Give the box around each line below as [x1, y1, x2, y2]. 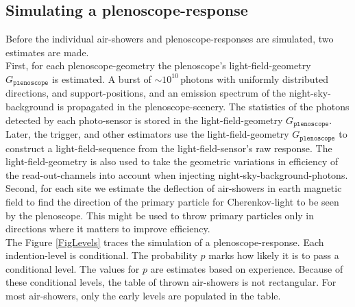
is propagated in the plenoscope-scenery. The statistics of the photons [57, 99, 350, 114]
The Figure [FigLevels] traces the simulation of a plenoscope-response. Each [5, 234, 324, 249]
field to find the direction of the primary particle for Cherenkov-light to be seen [5, 194, 339, 208]
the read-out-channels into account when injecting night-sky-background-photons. [5, 167, 348, 182]
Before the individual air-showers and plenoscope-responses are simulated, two [5, 32, 334, 46]
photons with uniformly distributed [180, 71, 328, 86]
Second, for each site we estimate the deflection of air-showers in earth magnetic [5, 181, 342, 195]
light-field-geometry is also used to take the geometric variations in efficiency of [5, 154, 339, 169]
